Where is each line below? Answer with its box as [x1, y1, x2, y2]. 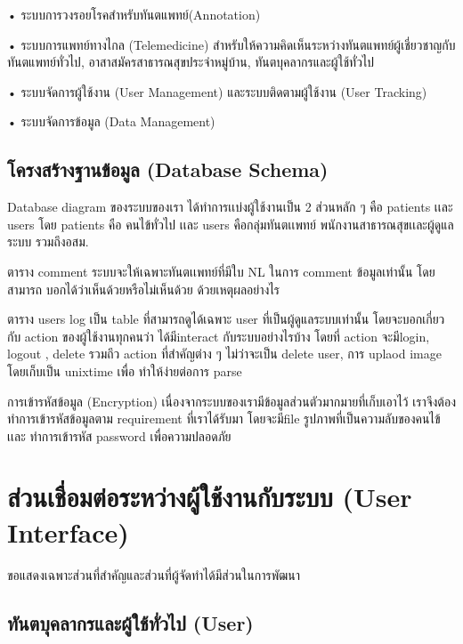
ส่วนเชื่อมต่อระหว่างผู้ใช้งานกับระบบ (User [7, 479, 412, 515]
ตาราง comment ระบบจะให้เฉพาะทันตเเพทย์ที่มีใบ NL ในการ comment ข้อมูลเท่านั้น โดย [7, 262, 435, 280]
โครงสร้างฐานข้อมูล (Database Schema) [7, 156, 329, 183]
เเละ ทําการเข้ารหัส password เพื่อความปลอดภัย [7, 426, 231, 445]
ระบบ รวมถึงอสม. [7, 232, 89, 251]
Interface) [7, 513, 129, 550]
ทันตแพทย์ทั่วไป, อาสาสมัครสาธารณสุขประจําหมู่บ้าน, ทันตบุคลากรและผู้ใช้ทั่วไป [7, 52, 375, 71]
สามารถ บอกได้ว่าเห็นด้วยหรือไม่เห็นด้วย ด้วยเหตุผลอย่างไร [7, 279, 280, 298]
